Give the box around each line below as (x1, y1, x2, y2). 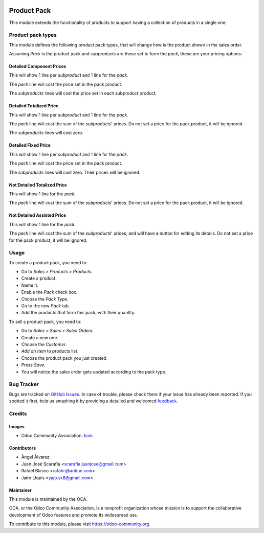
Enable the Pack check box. (21, 289, 78, 295)
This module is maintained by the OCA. (9, 496, 88, 502)
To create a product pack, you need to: (9, 259, 88, 265)
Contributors (9, 445, 36, 451)
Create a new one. (21, 334, 59, 340)
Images (9, 423, 24, 429)
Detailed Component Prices (9, 64, 66, 70)
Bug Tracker (9, 381, 39, 388)
